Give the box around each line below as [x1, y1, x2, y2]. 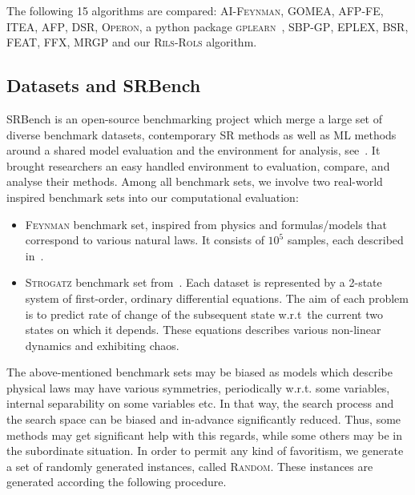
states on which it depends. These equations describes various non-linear [25, 321, 381, 338]
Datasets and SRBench [6, 73, 201, 98]
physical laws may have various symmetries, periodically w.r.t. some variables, [6, 379, 390, 396]
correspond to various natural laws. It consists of [25, 231, 264, 248]
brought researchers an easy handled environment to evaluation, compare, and [6, 157, 390, 174]
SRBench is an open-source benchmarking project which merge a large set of [6, 110, 382, 127]
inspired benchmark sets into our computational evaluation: [6, 188, 299, 205]
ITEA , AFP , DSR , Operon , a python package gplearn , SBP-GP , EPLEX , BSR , [6, 18, 409, 34]
